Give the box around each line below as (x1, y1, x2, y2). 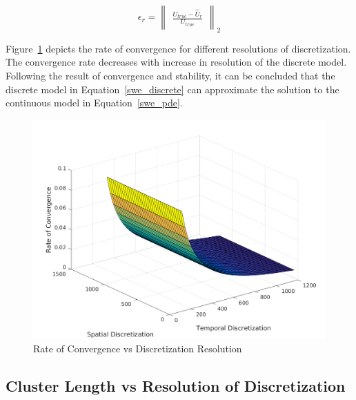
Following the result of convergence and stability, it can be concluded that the (6, 68, 335, 82)
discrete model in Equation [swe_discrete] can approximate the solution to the (6, 82, 339, 96)
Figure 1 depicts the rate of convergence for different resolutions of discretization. (6, 41, 351, 55)
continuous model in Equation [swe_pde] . (6, 95, 183, 110)
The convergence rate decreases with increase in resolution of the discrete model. (6, 55, 347, 69)
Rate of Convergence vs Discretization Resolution (33, 341, 242, 355)
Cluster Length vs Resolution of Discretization (6, 374, 346, 396)
